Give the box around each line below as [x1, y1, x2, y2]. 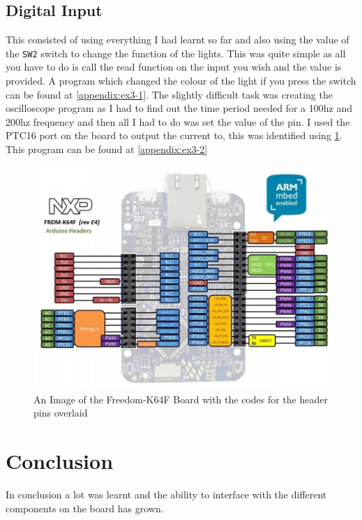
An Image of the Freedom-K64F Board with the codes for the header [33, 391, 328, 406]
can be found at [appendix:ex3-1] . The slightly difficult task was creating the [6, 87, 333, 101]
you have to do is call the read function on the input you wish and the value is [6, 59, 342, 74]
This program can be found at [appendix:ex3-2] [6, 142, 208, 157]
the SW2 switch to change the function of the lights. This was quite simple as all [6, 45, 346, 60]
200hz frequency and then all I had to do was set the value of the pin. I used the [6, 114, 350, 129]
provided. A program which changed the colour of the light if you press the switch [6, 73, 356, 88]
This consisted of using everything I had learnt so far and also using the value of [6, 32, 349, 47]
